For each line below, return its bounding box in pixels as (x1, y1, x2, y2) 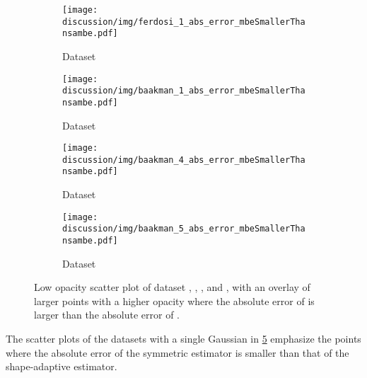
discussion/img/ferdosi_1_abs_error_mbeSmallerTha (62, 16, 305, 27)
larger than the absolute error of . (34, 307, 180, 322)
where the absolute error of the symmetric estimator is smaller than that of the (6, 345, 349, 360)
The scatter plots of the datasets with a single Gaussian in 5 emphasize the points (6, 331, 361, 346)
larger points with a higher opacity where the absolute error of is (34, 293, 315, 308)
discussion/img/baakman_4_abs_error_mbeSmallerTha (62, 154, 305, 165)
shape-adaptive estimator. (6, 359, 117, 374)
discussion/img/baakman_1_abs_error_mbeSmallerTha (62, 86, 305, 96)
